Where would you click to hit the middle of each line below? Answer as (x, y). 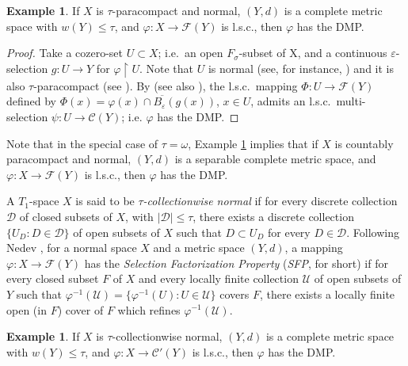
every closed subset (53, 278)
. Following (373, 232)
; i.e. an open (191, 53)
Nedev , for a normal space (72, 248)
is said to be (105, 201)
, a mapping (314, 248)
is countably (364, 143)
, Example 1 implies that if (253, 143)
